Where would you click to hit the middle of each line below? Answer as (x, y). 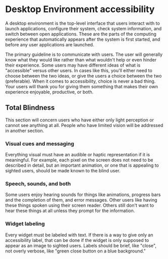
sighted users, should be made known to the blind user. (63, 171)
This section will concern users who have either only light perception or (79, 120)
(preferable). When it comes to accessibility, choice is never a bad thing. (80, 81)
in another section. (25, 131)
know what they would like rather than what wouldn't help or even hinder (81, 59)
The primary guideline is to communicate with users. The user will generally (84, 54)
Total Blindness (30, 108)
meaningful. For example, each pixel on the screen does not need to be (79, 160)
